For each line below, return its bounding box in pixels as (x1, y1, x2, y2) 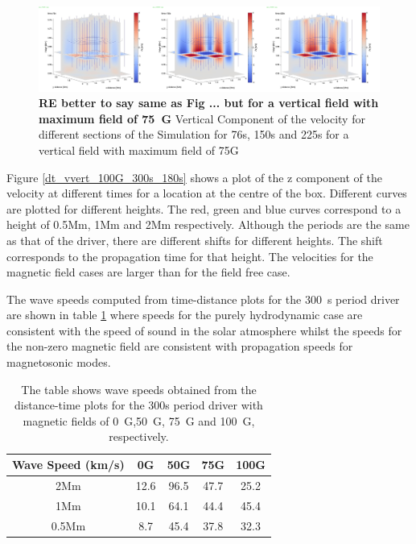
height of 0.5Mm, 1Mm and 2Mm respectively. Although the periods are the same (6, 216, 410, 233)
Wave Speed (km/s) (12, 456, 125, 473)
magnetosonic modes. (6, 354, 111, 371)
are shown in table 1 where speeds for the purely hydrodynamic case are (6, 306, 363, 323)
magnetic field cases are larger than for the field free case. (6, 264, 290, 280)
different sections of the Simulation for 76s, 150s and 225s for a (39, 126, 349, 143)
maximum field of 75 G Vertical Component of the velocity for (39, 110, 365, 127)
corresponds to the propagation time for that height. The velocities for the (6, 247, 373, 264)
